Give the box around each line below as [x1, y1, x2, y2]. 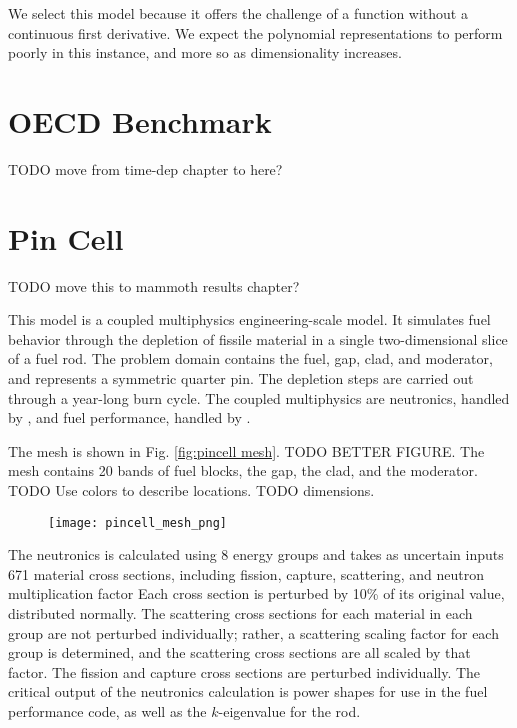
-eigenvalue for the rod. [218, 700, 361, 721]
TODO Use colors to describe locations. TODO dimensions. [8, 479, 375, 500]
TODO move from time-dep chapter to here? [8, 158, 283, 179]
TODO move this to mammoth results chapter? [8, 275, 300, 296]
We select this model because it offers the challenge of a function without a [8, 3, 468, 23]
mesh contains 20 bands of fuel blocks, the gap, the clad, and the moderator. [8, 460, 478, 481]
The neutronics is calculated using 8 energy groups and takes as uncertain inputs [8, 544, 504, 565]
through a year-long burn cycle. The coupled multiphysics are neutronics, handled [8, 387, 510, 408]
